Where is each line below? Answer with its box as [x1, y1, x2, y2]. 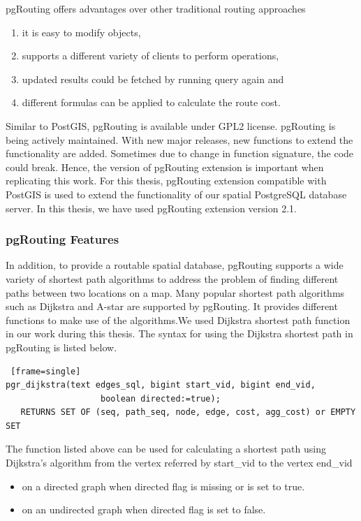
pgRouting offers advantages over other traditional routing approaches [6, 1, 306, 15]
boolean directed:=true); [101, 393, 221, 404]
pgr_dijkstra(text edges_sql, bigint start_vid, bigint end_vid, [6, 380, 316, 390]
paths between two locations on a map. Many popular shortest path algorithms [6, 285, 345, 300]
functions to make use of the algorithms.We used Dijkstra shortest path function [6, 312, 351, 327]
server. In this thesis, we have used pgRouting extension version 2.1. [6, 200, 297, 215]
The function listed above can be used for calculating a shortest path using [6, 441, 326, 456]
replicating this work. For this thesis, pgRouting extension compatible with [6, 173, 327, 188]
